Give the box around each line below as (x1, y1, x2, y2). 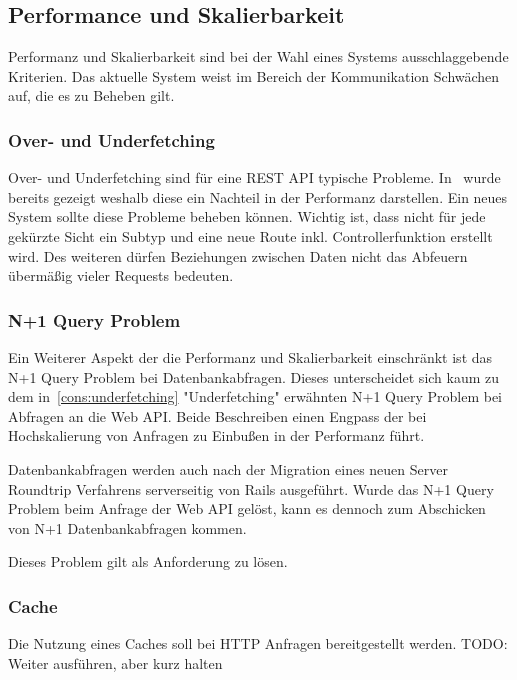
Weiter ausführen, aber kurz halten (8, 652, 223, 673)
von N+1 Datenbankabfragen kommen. (8, 517, 247, 538)
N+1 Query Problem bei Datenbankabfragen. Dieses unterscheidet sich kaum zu (8, 366, 500, 387)
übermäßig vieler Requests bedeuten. (8, 265, 234, 286)
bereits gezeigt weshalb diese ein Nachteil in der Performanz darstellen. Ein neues (8, 186, 508, 207)
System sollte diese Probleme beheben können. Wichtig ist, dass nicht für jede (8, 206, 486, 227)
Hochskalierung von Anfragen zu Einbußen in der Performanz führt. (8, 425, 425, 446)
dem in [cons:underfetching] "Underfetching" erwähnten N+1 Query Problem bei (8, 386, 502, 407)
